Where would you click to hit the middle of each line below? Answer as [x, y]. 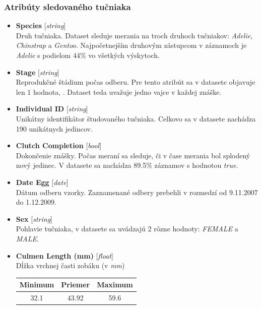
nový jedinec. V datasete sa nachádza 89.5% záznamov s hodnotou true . [127, 165]
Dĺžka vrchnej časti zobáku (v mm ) [70, 265]
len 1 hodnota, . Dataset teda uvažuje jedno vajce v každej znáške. [119, 91]
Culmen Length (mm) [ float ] [64, 255]
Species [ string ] [41, 25]
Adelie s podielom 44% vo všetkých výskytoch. [88, 55]
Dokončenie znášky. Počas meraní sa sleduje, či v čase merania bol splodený [133, 155]
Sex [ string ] [34, 219]
